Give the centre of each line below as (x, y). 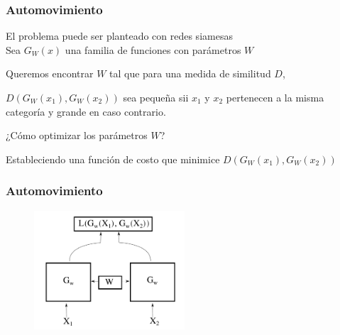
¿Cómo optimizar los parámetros (77, 135)
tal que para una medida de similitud (190, 73)
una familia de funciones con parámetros (153, 49)
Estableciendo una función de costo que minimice (113, 159)
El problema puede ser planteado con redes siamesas (119, 36)
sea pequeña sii (156, 97)
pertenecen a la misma (275, 97)
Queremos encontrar (50, 73)
